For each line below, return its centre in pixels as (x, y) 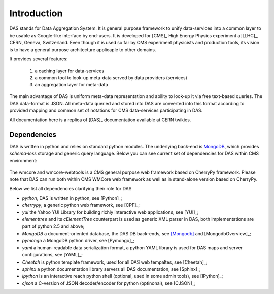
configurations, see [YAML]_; (53, 255)
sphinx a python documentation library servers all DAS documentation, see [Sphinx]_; (111, 269)
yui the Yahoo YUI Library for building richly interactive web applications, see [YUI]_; (110, 212)
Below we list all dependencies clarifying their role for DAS (71, 188)
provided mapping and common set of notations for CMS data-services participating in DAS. (106, 110)
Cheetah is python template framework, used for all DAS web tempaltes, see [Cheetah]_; (115, 262)
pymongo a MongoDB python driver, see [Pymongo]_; (78, 241)
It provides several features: (39, 59)
